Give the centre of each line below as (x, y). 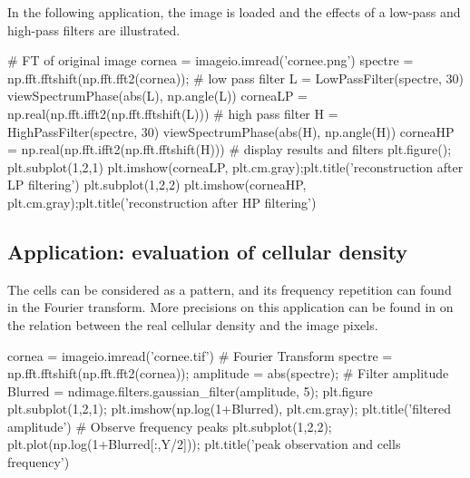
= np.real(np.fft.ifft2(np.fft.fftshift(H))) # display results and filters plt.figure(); (230, 149)
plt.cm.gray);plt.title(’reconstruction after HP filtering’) (162, 202)
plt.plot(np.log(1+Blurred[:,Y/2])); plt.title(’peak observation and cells (204, 444)
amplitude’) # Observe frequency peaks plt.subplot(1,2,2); (170, 426)
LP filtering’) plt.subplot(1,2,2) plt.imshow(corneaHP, (157, 185)
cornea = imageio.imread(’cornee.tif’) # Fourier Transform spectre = (200, 355)
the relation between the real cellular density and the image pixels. (193, 324)
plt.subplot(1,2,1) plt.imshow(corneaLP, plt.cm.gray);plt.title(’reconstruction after (235, 166)
